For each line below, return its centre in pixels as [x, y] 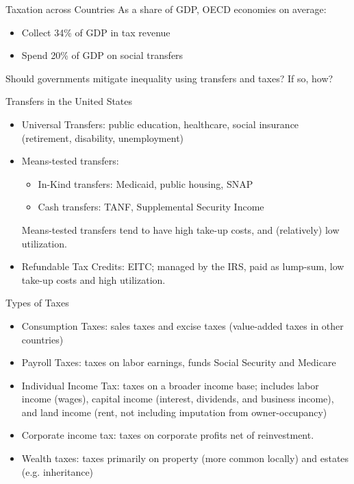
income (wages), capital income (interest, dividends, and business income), [178, 399]
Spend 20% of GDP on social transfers [102, 55]
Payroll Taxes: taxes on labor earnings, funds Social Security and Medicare [179, 362]
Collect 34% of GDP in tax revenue [96, 32]
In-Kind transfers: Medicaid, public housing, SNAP [146, 183]
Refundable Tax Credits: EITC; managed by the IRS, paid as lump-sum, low [183, 266]
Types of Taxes [37, 303]
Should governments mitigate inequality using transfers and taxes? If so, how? [169, 78]
